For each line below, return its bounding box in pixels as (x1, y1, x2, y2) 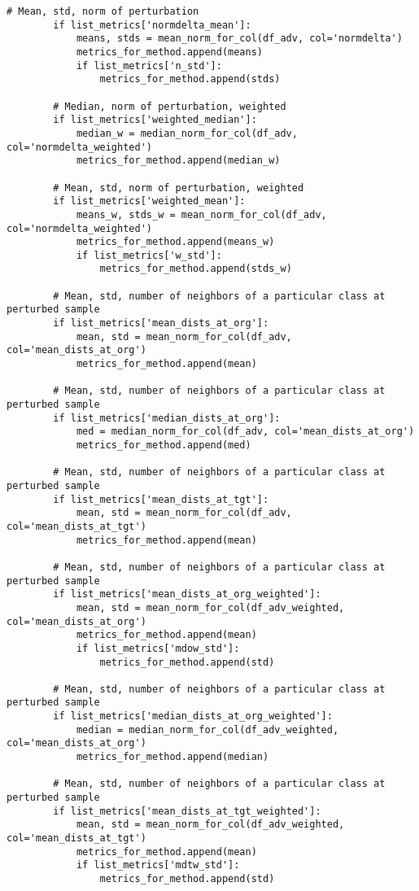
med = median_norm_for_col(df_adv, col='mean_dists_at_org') (76, 426, 415, 438)
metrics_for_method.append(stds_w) (99, 263, 292, 275)
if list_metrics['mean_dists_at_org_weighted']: (53, 588, 321, 601)
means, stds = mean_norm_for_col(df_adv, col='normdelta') (76, 33, 403, 45)
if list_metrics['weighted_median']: (53, 114, 257, 126)
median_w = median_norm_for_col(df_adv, (76, 127, 298, 139)
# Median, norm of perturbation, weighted (53, 100, 286, 112)
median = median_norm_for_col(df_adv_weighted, (76, 723, 339, 736)
